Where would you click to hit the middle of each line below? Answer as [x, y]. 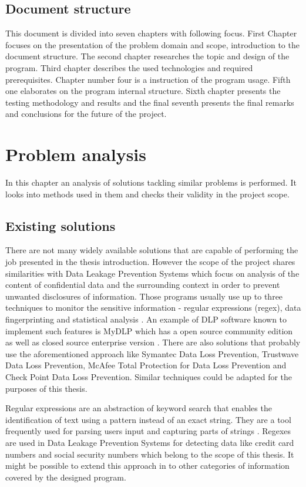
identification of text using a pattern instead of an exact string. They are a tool [148, 419]
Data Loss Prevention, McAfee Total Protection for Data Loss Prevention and [146, 365]
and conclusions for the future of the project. [86, 114]
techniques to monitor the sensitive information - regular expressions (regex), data [153, 308]
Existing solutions [60, 225]
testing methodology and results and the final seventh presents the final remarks [150, 102]
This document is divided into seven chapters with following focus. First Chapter [151, 33]
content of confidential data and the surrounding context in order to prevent [143, 285]
